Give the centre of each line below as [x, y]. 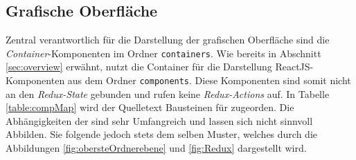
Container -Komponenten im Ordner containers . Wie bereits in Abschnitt [163, 53]
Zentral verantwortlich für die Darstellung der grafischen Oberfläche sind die [168, 40]
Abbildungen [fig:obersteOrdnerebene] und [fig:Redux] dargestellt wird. [156, 148]
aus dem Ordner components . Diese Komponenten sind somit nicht [209, 80]
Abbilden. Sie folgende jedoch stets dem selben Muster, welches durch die [162, 134]
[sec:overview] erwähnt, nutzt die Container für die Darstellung [139, 67]
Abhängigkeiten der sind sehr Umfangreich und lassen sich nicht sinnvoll [159, 120]
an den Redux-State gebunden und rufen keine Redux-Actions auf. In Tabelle [168, 93]
